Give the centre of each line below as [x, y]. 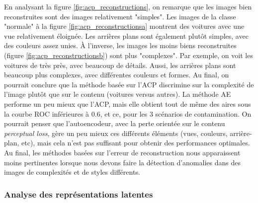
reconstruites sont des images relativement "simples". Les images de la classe [120, 16]
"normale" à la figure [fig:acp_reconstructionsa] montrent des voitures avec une [124, 26]
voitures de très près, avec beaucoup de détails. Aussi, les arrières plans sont [120, 65]
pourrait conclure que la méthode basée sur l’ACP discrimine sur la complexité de [129, 84]
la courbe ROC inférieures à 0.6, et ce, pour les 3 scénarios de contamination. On [128, 113]
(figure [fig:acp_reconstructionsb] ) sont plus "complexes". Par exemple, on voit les [129, 55]
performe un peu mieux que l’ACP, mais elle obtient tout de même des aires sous [128, 103]
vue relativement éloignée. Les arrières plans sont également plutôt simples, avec [126, 35]
